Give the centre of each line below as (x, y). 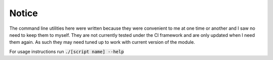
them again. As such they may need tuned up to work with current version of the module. (102, 42)
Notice (24, 13)
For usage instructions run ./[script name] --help (66, 51)
